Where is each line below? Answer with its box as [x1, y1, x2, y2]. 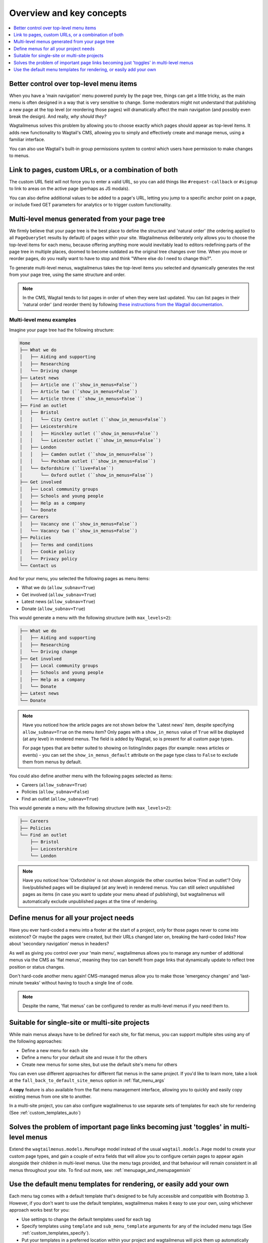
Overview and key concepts [9, 7, 127, 18]
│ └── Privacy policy [19, 556, 78, 561]
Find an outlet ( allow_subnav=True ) [21, 796, 99, 801]
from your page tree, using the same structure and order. [9, 271, 126, 278]
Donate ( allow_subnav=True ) [21, 606, 85, 612]
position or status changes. [9, 964, 65, 970]
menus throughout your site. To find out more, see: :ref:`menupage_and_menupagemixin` [9, 1167, 192, 1173]
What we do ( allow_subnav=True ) [21, 585, 95, 591]
